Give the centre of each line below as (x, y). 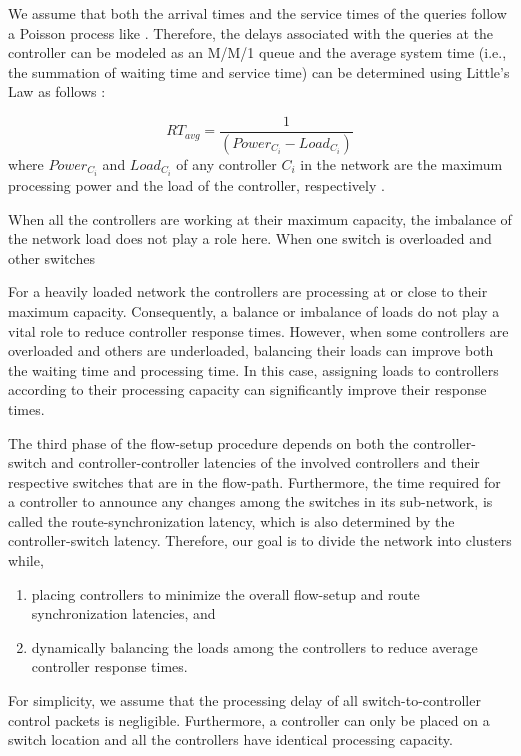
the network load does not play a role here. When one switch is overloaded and (250, 238)
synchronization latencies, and (123, 613)
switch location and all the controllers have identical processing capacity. (230, 739)
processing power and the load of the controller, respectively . (196, 184)
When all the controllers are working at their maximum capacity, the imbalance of (260, 218)
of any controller (226, 163)
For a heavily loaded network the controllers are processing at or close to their (248, 291)
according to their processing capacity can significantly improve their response (247, 389)
